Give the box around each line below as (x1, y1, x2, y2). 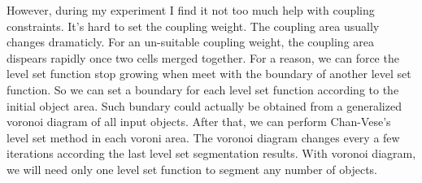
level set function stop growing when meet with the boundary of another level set (7, 65, 411, 82)
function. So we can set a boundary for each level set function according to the (7, 81, 399, 98)
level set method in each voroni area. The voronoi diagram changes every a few (7, 129, 400, 146)
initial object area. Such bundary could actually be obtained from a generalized (7, 97, 402, 114)
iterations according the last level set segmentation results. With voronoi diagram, (7, 145, 416, 162)
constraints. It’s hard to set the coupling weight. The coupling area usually (7, 17, 380, 34)
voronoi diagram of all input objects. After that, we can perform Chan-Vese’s (7, 113, 391, 130)
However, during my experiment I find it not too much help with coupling (7, 2, 375, 18)
